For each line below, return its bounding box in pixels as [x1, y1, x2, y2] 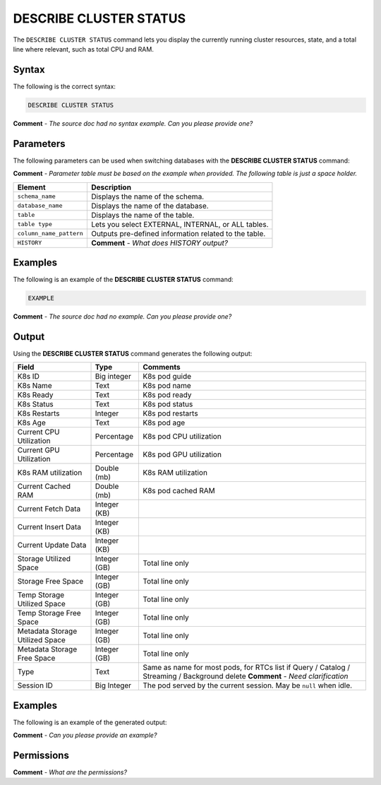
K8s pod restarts [142, 408, 198, 418]
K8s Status [17, 399, 54, 409]
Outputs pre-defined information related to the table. [90, 228, 266, 238]
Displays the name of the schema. [90, 191, 205, 201]
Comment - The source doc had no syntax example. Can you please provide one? [13, 119, 253, 127]
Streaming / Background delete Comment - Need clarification [142, 671, 349, 681]
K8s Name [17, 381, 52, 391]
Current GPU [17, 445, 60, 455]
